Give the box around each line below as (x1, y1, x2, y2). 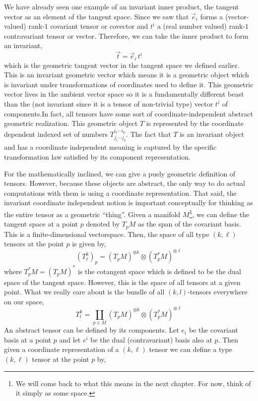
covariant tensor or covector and (50, 21, 148, 31)
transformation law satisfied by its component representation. (4, 151, 191, 162)
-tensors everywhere (188, 286, 248, 297)
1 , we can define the (189, 207, 250, 219)
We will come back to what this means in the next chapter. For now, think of (15, 378, 251, 388)
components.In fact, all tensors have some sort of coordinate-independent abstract (4, 108, 253, 118)
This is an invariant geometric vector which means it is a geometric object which (4, 69, 249, 80)
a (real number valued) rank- (157, 21, 246, 31)
